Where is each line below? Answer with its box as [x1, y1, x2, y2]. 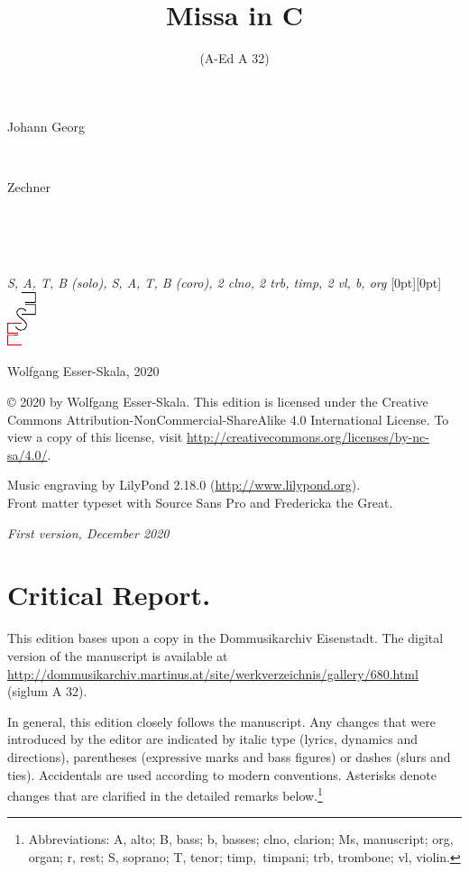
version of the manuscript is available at [7, 646, 228, 665]
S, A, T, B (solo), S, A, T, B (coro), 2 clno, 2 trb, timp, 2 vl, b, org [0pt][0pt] [7, 273, 442, 292]
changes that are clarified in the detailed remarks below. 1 [7, 784, 323, 804]
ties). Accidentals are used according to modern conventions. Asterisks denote [7, 765, 437, 784]
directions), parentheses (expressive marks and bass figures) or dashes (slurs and [7, 747, 451, 766]
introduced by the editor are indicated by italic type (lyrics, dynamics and [7, 730, 418, 748]
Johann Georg [7, 116, 85, 135]
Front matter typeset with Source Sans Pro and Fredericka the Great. [7, 493, 393, 512]
